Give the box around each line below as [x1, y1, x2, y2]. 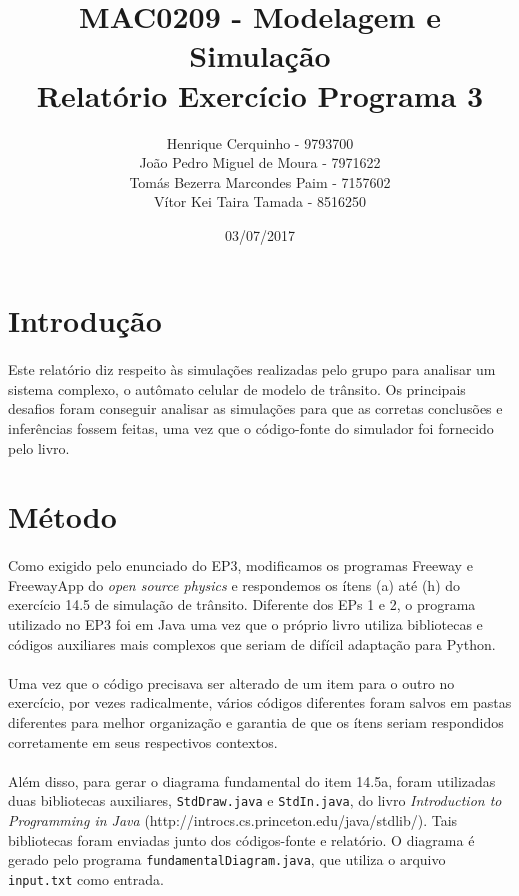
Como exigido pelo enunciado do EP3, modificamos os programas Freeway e [8, 555, 473, 576]
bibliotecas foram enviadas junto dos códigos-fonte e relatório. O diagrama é [8, 829, 475, 850]
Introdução [8, 300, 162, 341]
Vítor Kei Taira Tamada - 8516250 [153, 191, 366, 212]
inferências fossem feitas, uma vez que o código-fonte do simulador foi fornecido [8, 418, 494, 439]
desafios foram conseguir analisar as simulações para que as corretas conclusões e [8, 398, 503, 419]
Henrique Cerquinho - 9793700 [166, 132, 354, 153]
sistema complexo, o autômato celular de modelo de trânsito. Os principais [8, 378, 466, 399]
